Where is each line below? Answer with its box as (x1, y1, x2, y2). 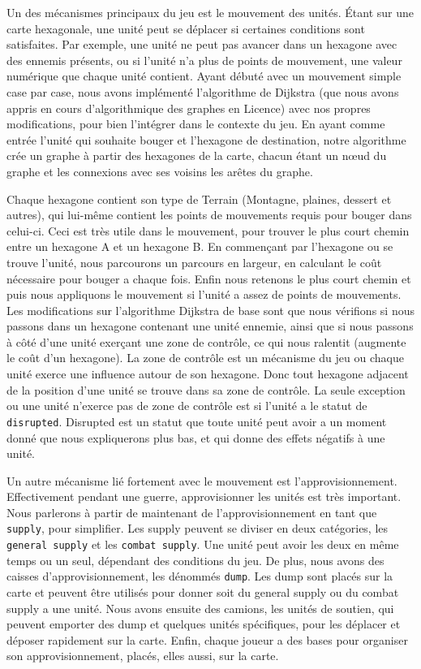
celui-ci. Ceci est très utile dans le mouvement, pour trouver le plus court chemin (6, 222, 410, 239)
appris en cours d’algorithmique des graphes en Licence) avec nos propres (6, 99, 371, 116)
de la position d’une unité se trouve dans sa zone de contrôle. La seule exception (6, 381, 406, 398)
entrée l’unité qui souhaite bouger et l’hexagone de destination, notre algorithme (6, 131, 406, 148)
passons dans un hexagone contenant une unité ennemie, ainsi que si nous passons (6, 317, 414, 334)
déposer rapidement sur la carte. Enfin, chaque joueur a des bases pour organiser (6, 631, 408, 648)
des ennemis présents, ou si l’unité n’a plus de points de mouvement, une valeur (6, 51, 402, 68)
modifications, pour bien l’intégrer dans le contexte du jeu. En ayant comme (6, 115, 385, 132)
